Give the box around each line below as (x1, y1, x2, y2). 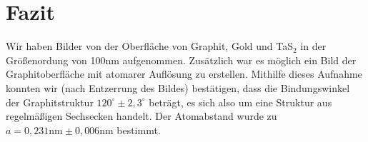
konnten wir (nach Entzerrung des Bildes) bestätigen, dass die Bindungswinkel (6, 80, 350, 95)
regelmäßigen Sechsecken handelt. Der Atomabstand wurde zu (6, 108, 277, 123)
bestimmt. (116, 122, 161, 137)
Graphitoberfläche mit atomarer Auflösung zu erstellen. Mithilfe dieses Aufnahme (6, 66, 362, 81)
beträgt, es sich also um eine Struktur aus (149, 94, 332, 109)
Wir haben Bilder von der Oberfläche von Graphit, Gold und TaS (6, 39, 293, 54)
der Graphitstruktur (6, 94, 94, 109)
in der (300, 39, 327, 54)
